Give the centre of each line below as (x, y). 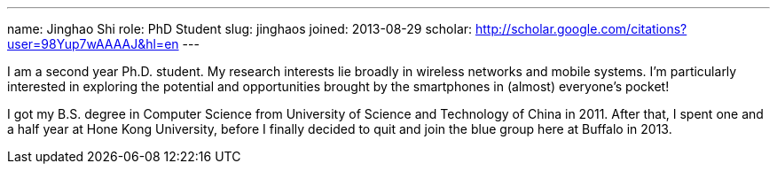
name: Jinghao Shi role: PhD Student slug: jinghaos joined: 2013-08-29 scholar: (240, 29)
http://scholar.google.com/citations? (581, 29)
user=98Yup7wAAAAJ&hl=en (93, 44)
